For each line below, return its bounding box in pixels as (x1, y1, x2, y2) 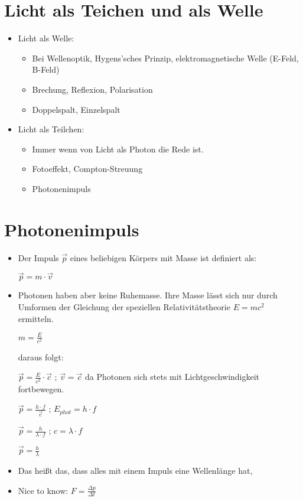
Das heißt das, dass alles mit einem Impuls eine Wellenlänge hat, (18, 464, 253, 476)
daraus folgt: (18, 350, 64, 363)
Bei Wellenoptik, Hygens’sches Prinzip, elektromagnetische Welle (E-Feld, (32, 51, 299, 64)
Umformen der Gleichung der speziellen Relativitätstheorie (18, 301, 230, 313)
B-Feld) (32, 63, 60, 76)
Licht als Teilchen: (18, 123, 84, 135)
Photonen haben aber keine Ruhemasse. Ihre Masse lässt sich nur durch (18, 289, 278, 301)
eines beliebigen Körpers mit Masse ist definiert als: (70, 251, 257, 263)
